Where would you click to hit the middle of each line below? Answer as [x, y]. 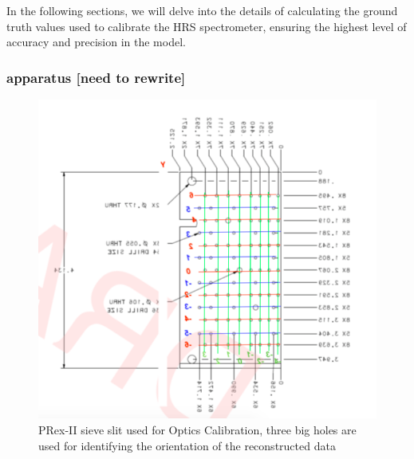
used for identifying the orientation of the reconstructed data [187, 445]
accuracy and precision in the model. [96, 42]
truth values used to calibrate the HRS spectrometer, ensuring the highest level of [207, 26]
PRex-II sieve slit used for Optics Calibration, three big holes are [197, 430]
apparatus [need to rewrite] [96, 77]
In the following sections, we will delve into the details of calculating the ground [202, 10]
